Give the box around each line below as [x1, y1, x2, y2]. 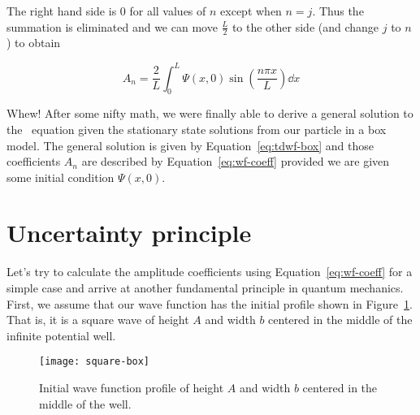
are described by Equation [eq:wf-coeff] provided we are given [81, 153, 390, 170]
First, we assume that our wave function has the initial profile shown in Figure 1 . [6, 295, 413, 312]
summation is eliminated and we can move [6, 18, 218, 35]
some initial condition [6, 168, 115, 185]
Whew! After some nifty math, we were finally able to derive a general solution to [6, 105, 414, 122]
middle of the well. [39, 395, 132, 412]
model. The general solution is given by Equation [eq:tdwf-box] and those [6, 136, 375, 153]
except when [220, 2, 282, 19]
